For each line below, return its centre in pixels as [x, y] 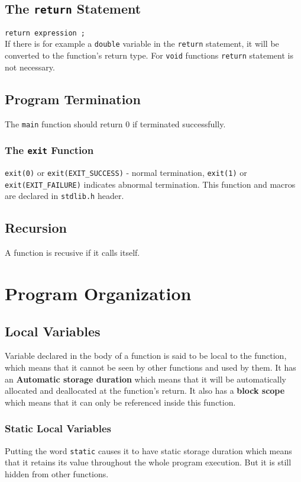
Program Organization [98, 293]
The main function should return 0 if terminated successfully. [115, 123]
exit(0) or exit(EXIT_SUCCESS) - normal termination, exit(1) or [126, 172]
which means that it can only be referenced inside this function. [120, 402]
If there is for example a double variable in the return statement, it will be [142, 44]
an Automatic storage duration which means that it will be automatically [145, 379]
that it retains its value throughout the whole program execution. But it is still [148, 462]
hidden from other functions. [57, 473]
